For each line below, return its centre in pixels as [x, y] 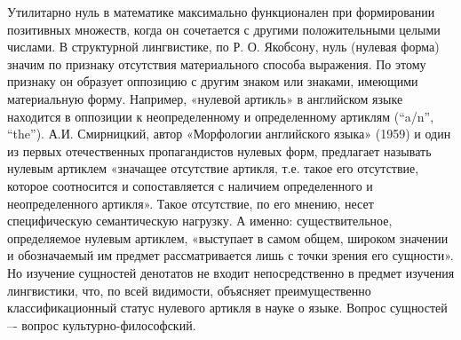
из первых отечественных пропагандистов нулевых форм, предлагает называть [219, 150]
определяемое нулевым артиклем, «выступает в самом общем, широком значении [228, 237]
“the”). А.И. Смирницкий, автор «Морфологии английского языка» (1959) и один [229, 134]
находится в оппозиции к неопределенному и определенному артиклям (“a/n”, [221, 116]
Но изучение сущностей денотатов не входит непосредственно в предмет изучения [231, 272]
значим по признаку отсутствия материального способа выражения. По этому [217, 63]
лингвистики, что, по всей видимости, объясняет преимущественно [189, 290]
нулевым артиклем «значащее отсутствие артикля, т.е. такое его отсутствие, [213, 168]
